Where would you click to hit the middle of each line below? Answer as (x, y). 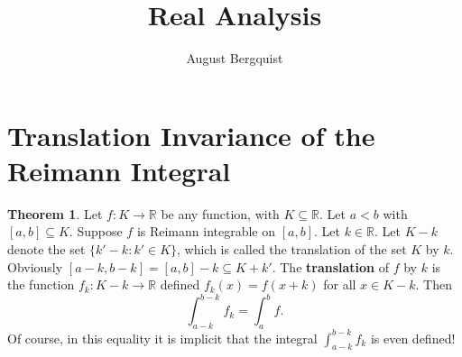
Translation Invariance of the (191, 135)
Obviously (35, 266)
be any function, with (220, 213)
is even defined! (413, 338)
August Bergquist (235, 58)
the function (41, 284)
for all (340, 284)
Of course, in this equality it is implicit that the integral (162, 338)
